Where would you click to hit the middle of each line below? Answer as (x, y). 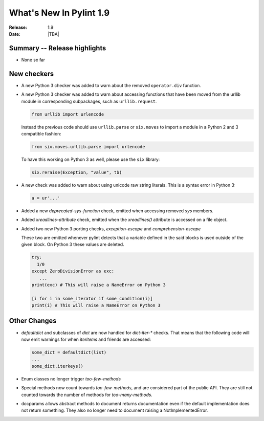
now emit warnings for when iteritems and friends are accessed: (86, 339)
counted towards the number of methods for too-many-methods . (87, 395)
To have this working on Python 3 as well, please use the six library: (90, 159)
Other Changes (33, 321)
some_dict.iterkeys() (57, 366)
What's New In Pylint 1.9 (59, 13)
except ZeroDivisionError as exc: (73, 271)
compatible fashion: (41, 133)
